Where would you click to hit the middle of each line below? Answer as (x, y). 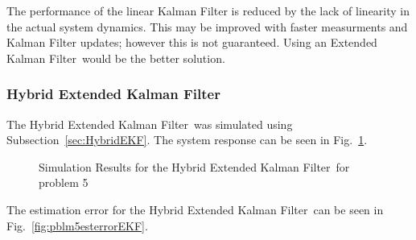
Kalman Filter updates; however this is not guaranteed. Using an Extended (192, 42)
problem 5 (64, 182)
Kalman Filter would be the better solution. (116, 58)
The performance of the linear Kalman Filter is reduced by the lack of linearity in (208, 10)
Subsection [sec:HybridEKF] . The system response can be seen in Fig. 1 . (187, 140)
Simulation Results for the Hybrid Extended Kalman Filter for (194, 166)
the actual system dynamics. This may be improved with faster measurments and (207, 26)
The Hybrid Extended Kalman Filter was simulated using (150, 124)
